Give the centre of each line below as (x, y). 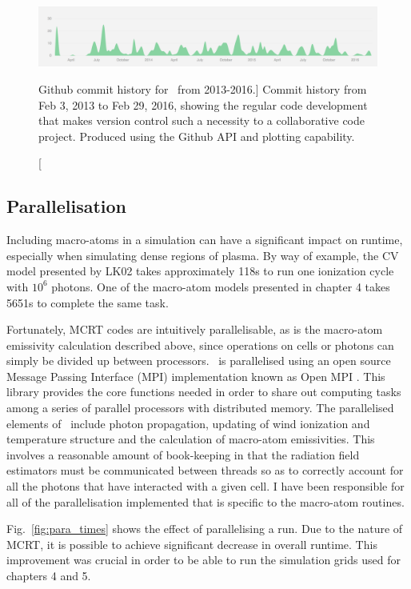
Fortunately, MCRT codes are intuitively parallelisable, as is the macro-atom (195, 329)
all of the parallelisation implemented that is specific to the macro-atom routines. (205, 501)
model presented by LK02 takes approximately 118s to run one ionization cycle (200, 271)
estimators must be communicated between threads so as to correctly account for (205, 470)
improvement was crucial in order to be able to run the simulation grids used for (204, 560)
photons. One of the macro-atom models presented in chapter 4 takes (221, 286)
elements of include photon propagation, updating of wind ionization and (188, 423)
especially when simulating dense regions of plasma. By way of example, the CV (203, 255)
